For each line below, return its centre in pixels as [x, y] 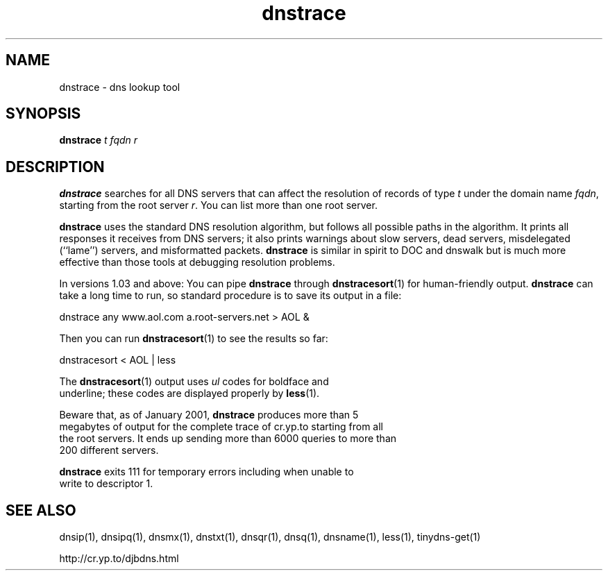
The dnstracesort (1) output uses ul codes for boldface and [194, 382]
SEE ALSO [41, 510]
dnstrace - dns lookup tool [120, 87]
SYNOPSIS [43, 114]
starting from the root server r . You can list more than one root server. [218, 205]
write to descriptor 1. [106, 484]
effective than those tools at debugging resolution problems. [197, 262]
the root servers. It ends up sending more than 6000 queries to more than [228, 439]
